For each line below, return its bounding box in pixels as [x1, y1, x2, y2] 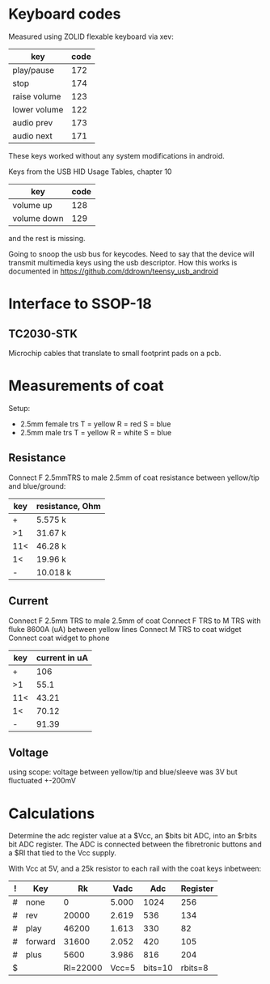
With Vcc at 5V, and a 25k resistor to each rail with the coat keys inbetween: [8, 863, 262, 874]
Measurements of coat [8, 377, 164, 395]
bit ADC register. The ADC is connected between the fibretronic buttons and [8, 839, 262, 850]
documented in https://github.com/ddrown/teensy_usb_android [8, 266, 218, 276]
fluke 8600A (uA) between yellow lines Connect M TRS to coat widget [8, 624, 242, 634]
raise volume [12, 91, 61, 102]
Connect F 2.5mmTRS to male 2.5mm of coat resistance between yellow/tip [8, 473, 260, 482]
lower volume [12, 104, 64, 115]
